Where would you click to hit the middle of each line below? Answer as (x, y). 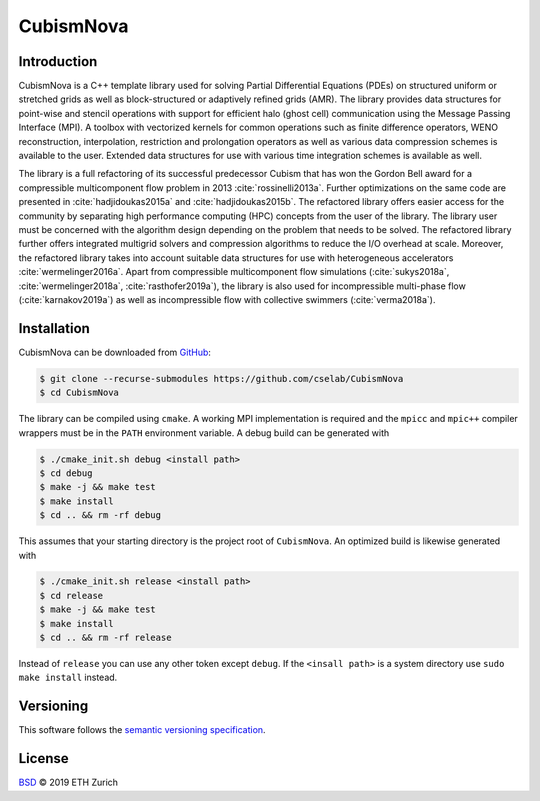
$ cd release (71, 595)
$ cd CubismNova (79, 393)
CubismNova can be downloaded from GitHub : (115, 352)
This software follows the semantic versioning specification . (142, 730)
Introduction (58, 61)
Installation (54, 328)
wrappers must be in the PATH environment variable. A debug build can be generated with (204, 432)
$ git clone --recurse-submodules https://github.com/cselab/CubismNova (221, 378)
